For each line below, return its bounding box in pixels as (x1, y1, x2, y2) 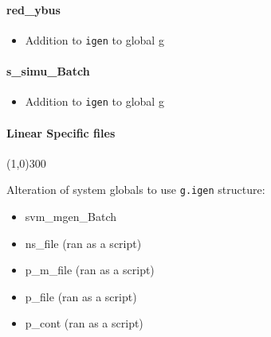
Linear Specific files (6, 124, 116, 141)
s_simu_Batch (6, 63, 90, 79)
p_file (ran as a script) (25, 288, 137, 304)
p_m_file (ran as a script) (25, 261, 155, 278)
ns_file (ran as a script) (25, 234, 142, 251)
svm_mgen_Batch (25, 207, 116, 224)
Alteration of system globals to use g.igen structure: (6, 181, 265, 198)
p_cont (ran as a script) (25, 315, 143, 331)
